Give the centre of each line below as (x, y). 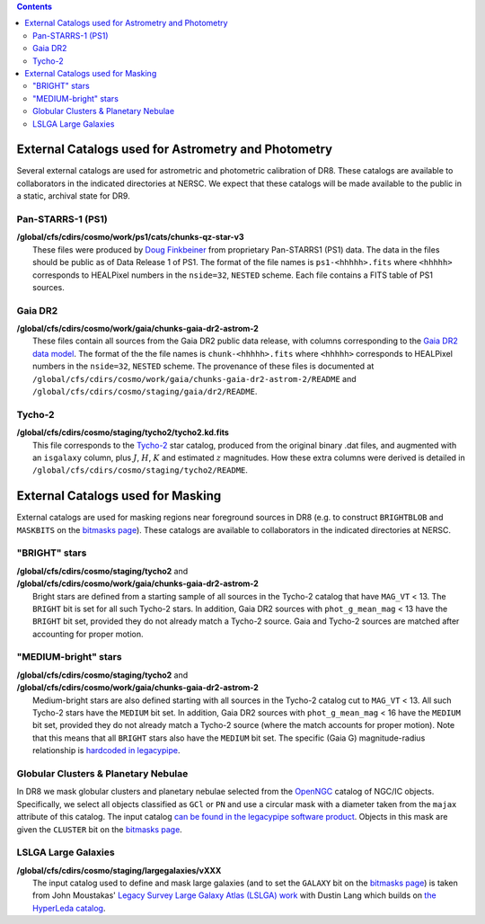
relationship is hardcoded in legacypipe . (106, 751)
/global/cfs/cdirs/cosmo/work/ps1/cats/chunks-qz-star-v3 (130, 237)
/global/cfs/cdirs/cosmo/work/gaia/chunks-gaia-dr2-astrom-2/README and (194, 378)
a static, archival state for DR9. (73, 196)
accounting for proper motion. (88, 634)
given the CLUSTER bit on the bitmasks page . (100, 829)
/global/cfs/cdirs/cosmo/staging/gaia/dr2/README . (145, 391)
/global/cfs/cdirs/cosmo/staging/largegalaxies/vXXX (119, 870)
